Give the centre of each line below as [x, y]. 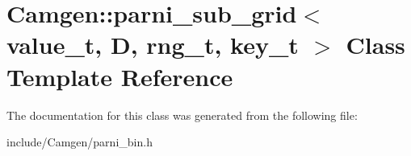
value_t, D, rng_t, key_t [153, 45]
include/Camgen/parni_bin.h [80, 142]
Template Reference [120, 76]
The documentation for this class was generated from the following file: [182, 115]
